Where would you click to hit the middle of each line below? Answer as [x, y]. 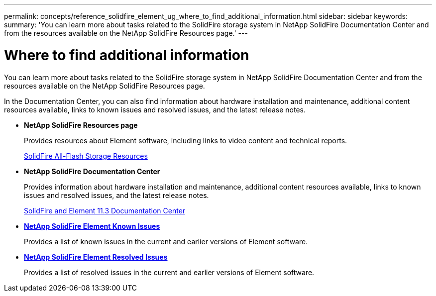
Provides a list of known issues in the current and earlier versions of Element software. [166, 241]
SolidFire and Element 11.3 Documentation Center [105, 210]
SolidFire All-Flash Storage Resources [86, 156]
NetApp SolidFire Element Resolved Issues [96, 257]
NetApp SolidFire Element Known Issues [92, 226]
